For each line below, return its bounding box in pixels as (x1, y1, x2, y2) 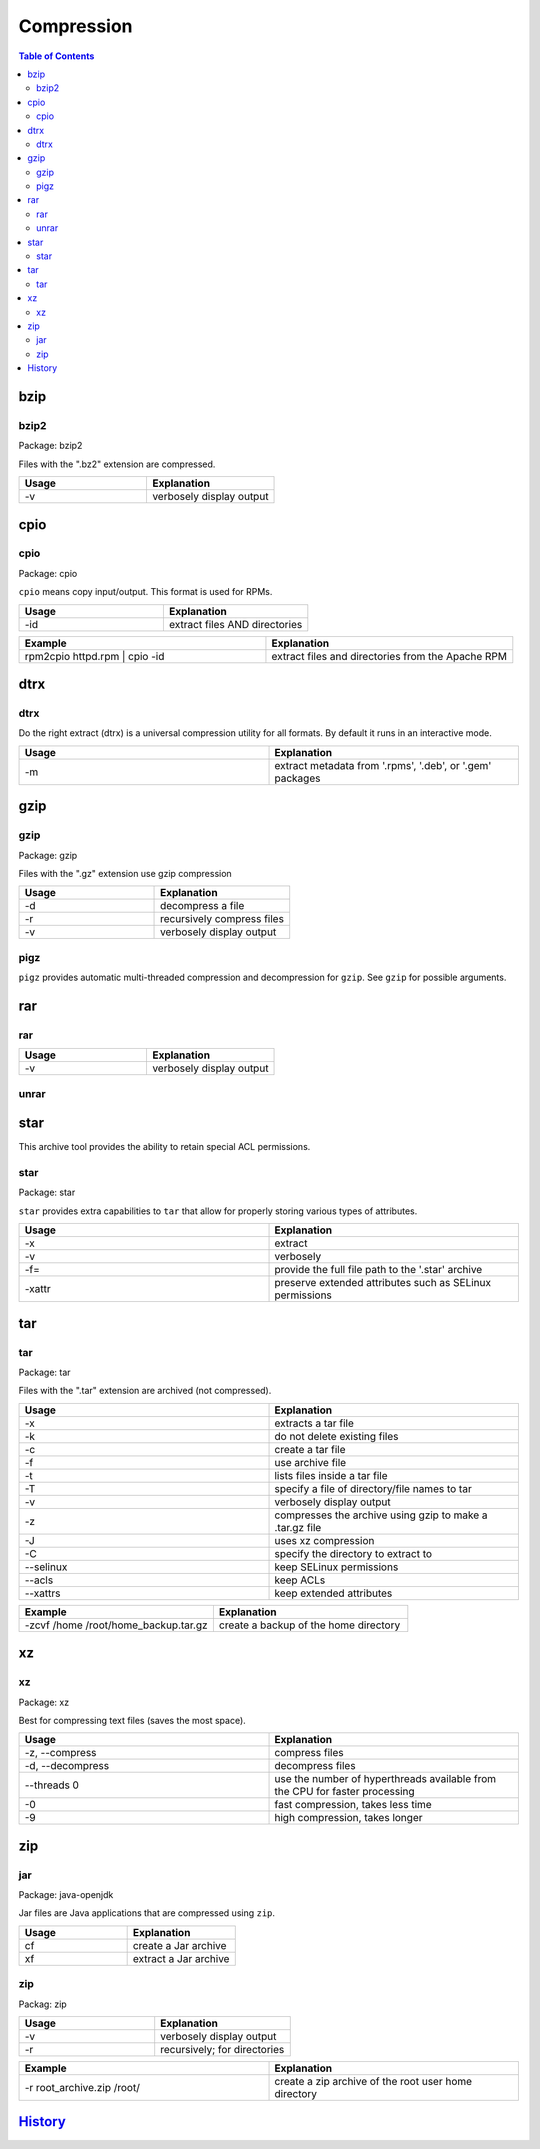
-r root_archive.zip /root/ (24, 2081, 140, 2095)
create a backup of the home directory (218, 1618, 401, 1632)
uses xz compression (274, 1533, 375, 1547)
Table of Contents (18, 50, 95, 62)
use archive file (274, 1455, 347, 1469)
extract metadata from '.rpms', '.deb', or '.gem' (274, 758, 492, 772)
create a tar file (274, 1442, 346, 1456)
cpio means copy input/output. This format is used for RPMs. (18, 586, 273, 598)
